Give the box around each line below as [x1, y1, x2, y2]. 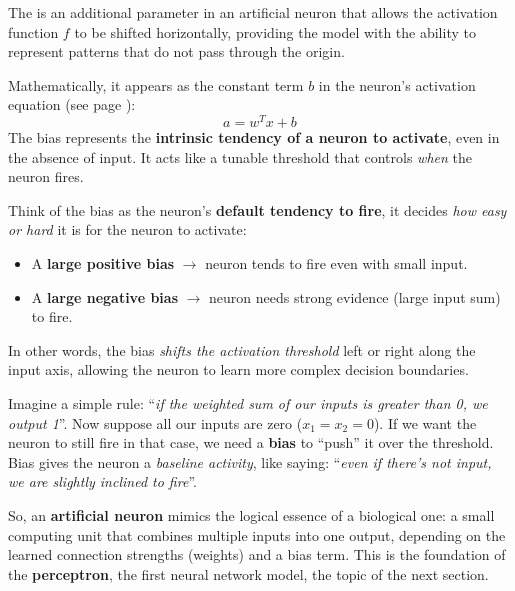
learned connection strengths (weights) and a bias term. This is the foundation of [8, 544, 506, 565]
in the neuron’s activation [318, 74, 476, 95]
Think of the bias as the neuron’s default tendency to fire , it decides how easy [8, 199, 507, 220]
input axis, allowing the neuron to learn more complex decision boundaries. [8, 359, 469, 380]
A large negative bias [31, 286, 178, 307]
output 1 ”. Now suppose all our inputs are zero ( [8, 412, 303, 433]
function [8, 21, 59, 42]
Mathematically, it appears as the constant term [8, 74, 304, 95]
